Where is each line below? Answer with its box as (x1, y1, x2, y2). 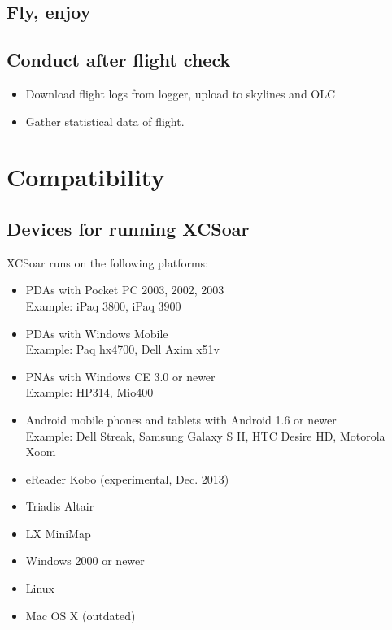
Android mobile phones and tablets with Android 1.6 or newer (25, 411, 337, 428)
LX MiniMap (25, 524, 91, 541)
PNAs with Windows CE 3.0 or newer (25, 367, 216, 385)
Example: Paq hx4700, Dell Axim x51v (25, 341, 220, 358)
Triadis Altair (25, 497, 94, 515)
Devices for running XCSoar (7, 215, 250, 241)
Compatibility (7, 160, 165, 193)
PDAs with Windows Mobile (25, 324, 168, 341)
